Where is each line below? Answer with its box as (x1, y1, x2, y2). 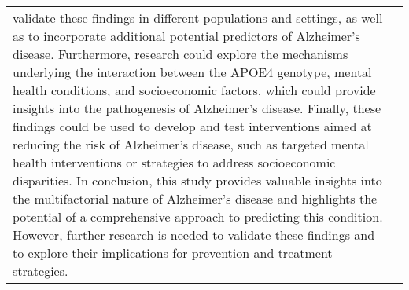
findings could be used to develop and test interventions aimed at (13, 117, 372, 135)
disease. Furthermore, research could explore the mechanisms (13, 45, 348, 63)
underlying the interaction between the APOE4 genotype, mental (13, 63, 372, 81)
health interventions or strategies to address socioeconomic (13, 153, 336, 171)
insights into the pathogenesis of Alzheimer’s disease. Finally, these (13, 99, 381, 117)
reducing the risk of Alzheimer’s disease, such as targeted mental (13, 135, 369, 153)
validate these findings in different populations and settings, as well (13, 9, 383, 27)
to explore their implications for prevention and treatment (13, 244, 333, 262)
